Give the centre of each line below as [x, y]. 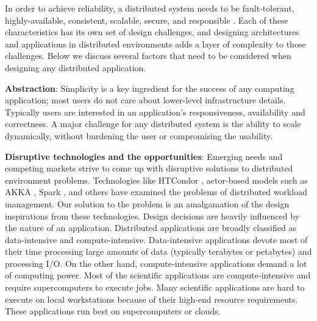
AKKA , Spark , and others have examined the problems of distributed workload [156, 192]
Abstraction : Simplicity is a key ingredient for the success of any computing [150, 88]
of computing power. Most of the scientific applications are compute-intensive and [158, 275]
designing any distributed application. [76, 67]
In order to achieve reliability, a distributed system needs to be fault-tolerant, [150, 8]
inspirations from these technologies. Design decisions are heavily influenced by [152, 216]
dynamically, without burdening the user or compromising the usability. [139, 135]
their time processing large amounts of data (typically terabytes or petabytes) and [158, 251]
